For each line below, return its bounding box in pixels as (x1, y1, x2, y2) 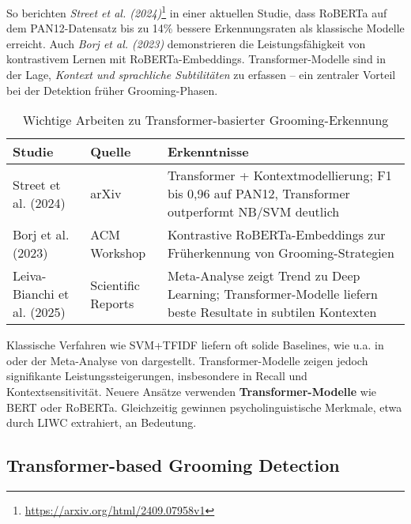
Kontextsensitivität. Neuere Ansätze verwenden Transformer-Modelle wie (6, 383, 376, 399)
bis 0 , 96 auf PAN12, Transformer (168, 184, 350, 203)
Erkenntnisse (168, 142, 249, 161)
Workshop (90, 243, 146, 262)
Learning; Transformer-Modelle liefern (168, 285, 378, 303)
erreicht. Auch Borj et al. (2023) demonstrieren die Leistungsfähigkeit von (6, 35, 366, 51)
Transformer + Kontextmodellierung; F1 (168, 166, 392, 185)
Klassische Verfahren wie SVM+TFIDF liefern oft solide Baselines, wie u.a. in (6, 337, 384, 353)
